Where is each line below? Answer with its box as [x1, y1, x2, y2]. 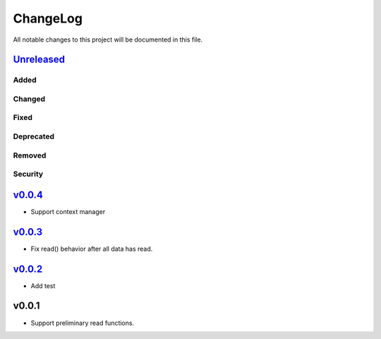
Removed [13, 150, 47, 160]
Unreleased [13, 54, 66, 66]
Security [13, 169, 44, 179]
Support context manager [30, 207, 106, 215]
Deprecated [13, 131, 55, 141]
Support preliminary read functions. [30, 319, 134, 327]
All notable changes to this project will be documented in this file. [13, 35, 203, 44]
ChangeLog [13, 11, 83, 26]
